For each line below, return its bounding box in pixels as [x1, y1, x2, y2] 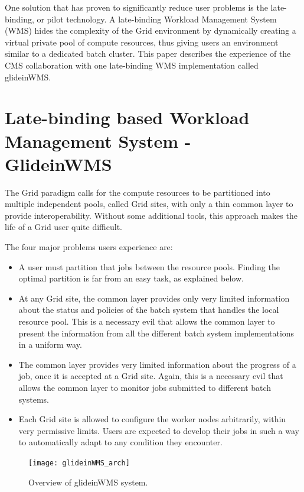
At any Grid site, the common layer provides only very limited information [18, 292, 290, 304]
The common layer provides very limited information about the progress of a [18, 358, 296, 370]
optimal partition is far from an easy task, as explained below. [18, 272, 244, 284]
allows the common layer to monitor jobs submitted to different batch [18, 381, 272, 393]
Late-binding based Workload [5, 105, 250, 130]
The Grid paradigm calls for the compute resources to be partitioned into [5, 186, 270, 198]
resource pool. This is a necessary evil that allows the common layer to [18, 315, 275, 327]
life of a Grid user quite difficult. [5, 221, 122, 233]
